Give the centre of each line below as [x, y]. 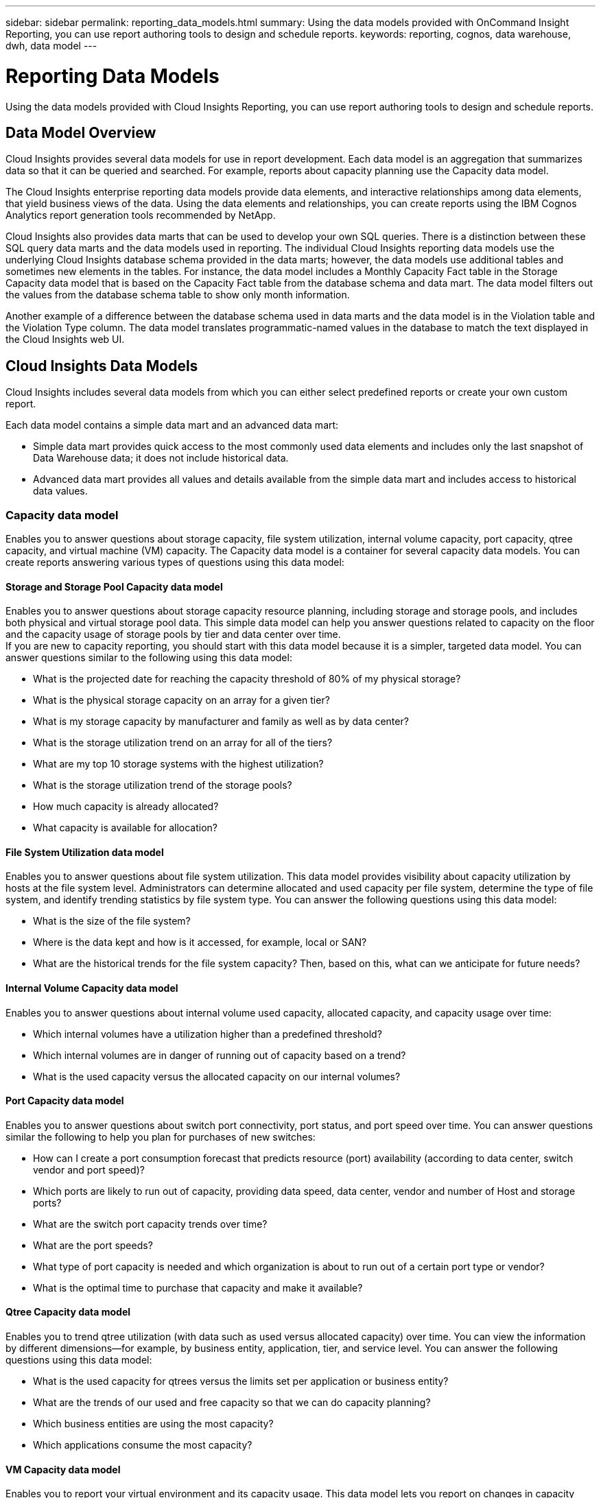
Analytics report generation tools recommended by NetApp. [141, 215]
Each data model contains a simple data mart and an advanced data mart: [172, 425]
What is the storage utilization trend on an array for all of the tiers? [183, 743]
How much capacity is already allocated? [126, 807]
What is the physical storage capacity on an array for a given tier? [181, 700]
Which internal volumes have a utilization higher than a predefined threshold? [208, 1034]
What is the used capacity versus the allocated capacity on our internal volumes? [217, 1076]
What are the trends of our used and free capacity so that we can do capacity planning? [232, 1403]
